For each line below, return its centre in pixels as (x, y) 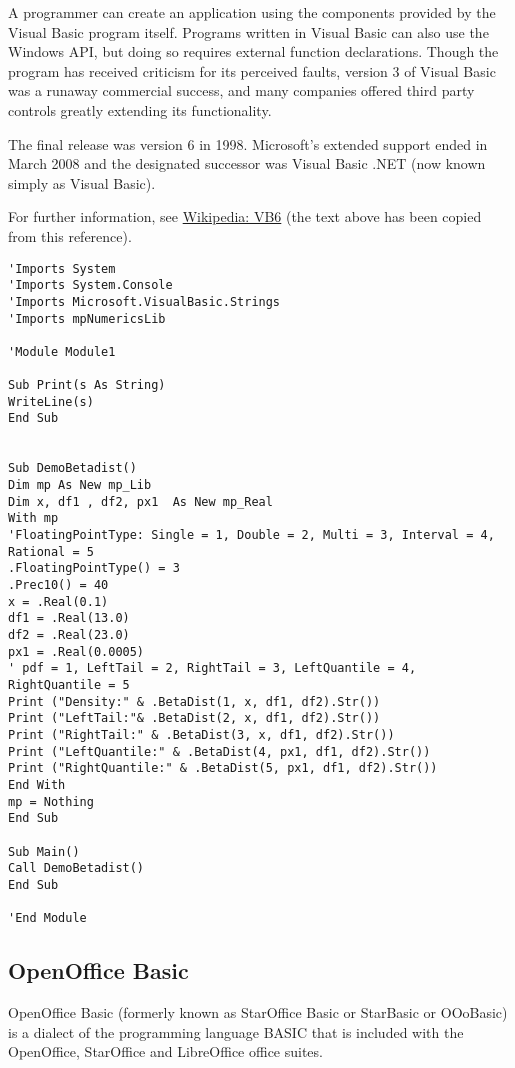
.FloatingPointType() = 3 (94, 568)
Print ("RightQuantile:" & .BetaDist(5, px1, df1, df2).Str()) (223, 768)
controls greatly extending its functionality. (140, 109)
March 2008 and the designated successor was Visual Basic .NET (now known (247, 163)
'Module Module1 (62, 351)
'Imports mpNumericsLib (87, 318)
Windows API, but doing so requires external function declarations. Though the (253, 51)
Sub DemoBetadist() (72, 468)
